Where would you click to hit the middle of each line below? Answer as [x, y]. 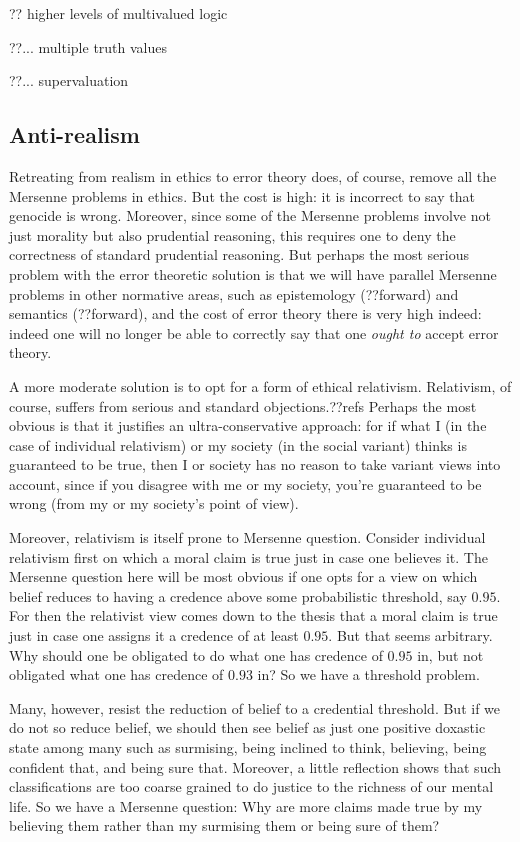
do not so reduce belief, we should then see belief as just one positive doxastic [247, 727]
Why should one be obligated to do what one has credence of [196, 654]
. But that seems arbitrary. [410, 635]
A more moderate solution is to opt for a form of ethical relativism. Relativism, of [260, 385]
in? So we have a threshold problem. [368, 674]
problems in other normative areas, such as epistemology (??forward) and [234, 293]
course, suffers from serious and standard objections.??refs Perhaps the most [243, 405]
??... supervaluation [69, 80]
